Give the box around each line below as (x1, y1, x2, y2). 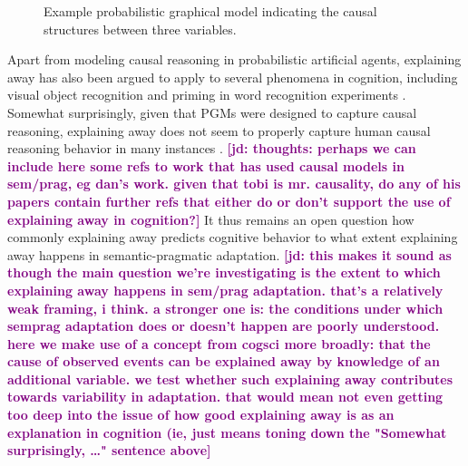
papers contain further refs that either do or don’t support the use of (7, 191, 451, 210)
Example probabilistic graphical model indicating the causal (44, 2, 377, 20)
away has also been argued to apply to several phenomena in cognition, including (7, 67, 458, 86)
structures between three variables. (44, 19, 237, 38)
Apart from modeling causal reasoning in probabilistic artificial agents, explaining (7, 50, 462, 69)
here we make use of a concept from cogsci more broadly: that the (7, 334, 431, 353)
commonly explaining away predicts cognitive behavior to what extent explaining (7, 228, 458, 247)
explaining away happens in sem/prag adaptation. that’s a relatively (7, 280, 444, 299)
